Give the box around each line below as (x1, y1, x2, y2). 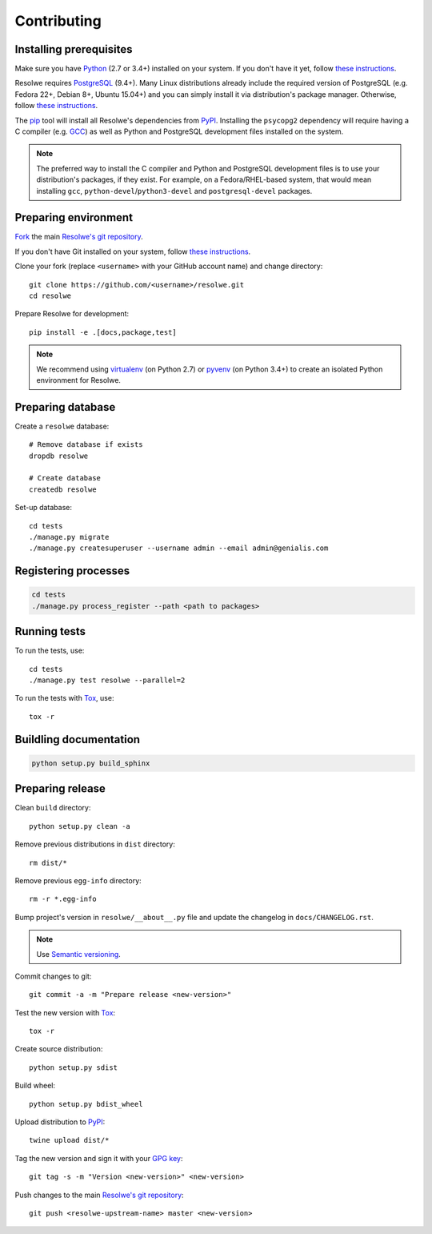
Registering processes (14, 565, 130, 578)
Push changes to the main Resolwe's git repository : (14, 1190, 184, 1200)
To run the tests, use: (14, 645, 85, 656)
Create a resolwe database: (14, 421, 110, 431)
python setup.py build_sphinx (31, 758, 150, 768)
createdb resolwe (29, 484, 97, 494)
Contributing (14, 12, 102, 30)
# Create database (29, 473, 102, 483)
